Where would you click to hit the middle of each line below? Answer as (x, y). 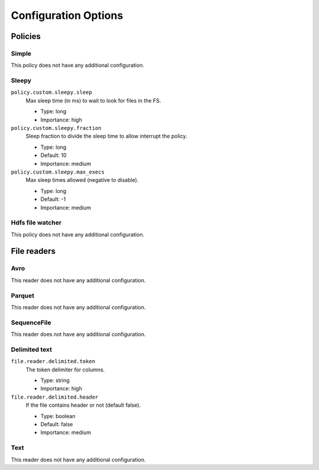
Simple (21, 53)
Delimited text (32, 350)
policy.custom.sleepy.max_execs (58, 172)
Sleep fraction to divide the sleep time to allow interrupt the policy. (106, 136)
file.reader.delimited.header (55, 397)
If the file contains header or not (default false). (83, 405)
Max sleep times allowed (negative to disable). (82, 180)
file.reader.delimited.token (53, 361)
